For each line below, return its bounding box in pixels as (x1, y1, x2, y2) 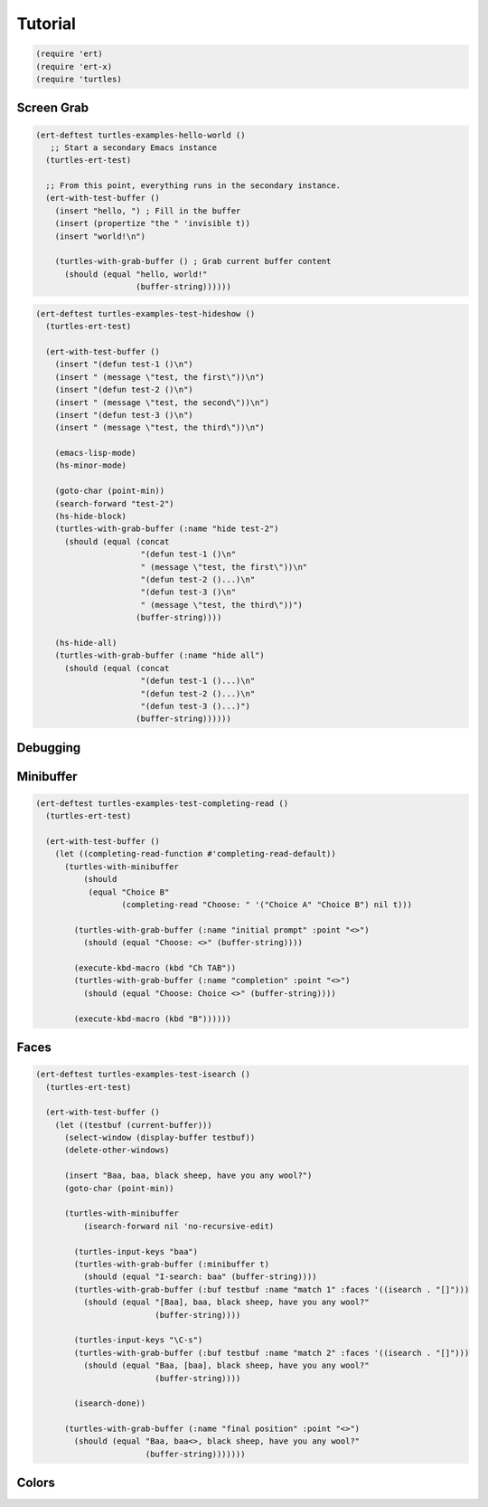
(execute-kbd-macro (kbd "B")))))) (73, 1013, 232, 1024)
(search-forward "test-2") (54, 498, 175, 508)
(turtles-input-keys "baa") (73, 1246, 199, 1256)
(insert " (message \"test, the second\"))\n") (54, 397, 270, 407)
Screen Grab (16, 100, 89, 116)
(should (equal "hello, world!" (64, 269, 208, 280)
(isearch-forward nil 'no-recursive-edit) (82, 1221, 275, 1231)
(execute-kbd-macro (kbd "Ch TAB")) (73, 962, 237, 972)
